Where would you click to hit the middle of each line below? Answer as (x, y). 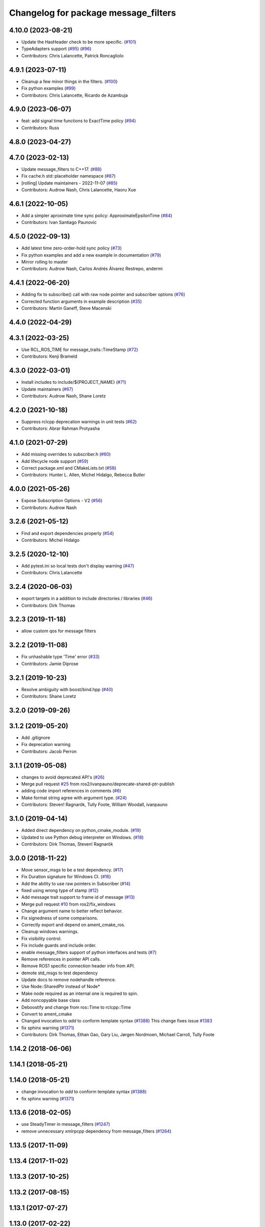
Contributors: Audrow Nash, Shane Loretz (64, 396)
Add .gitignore (36, 737)
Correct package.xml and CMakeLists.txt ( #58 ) (69, 468)
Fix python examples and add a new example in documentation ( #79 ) (91, 255)
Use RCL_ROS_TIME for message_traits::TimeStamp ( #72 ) (80, 349)
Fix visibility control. (41, 938)
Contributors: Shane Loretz (49, 696)
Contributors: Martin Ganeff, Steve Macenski (66, 308)
